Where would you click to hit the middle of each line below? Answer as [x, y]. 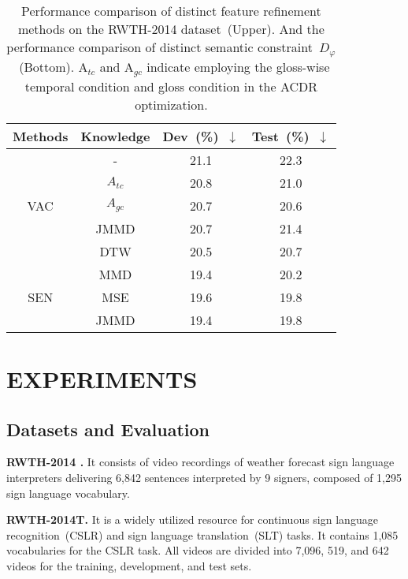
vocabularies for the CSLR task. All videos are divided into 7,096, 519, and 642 [198, 550]
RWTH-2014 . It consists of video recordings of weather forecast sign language [200, 462]
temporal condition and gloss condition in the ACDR [171, 86]
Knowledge [115, 136]
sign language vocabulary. [68, 493]
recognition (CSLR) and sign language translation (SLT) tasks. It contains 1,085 [202, 534]
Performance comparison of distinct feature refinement [171, 11]
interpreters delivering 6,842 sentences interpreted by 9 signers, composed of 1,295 [204, 478]
